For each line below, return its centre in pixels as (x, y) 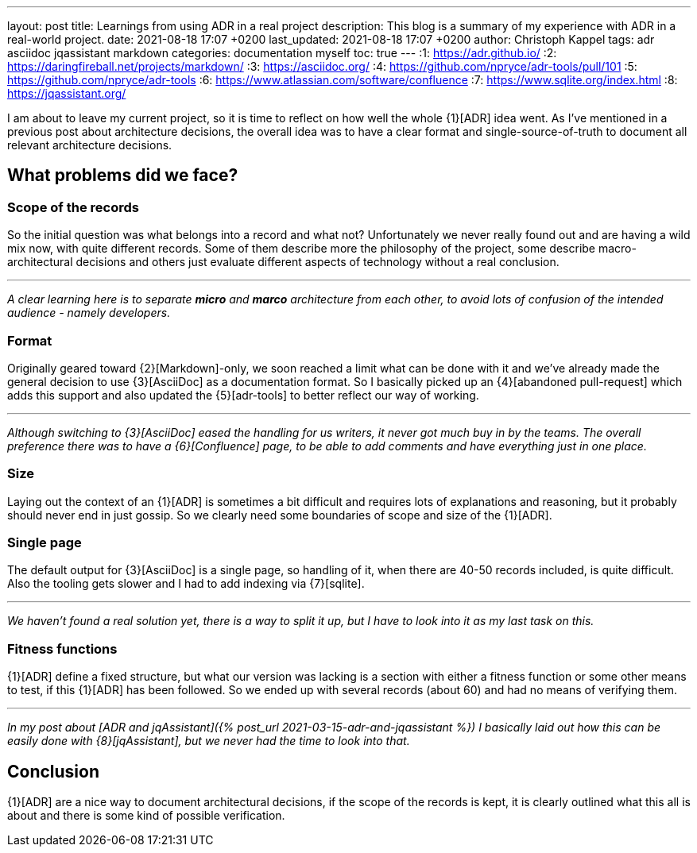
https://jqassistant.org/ (67, 93)
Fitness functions (62, 648)
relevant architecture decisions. (90, 145)
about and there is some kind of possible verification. (146, 816)
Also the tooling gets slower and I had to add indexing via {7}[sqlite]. (186, 584)
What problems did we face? (123, 176)
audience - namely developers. (89, 313)
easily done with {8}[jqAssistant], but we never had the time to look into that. (209, 741)
